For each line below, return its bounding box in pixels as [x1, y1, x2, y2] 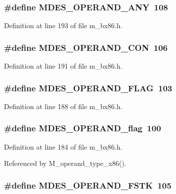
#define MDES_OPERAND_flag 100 [4, 122, 161, 134]
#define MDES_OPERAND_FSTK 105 [4, 179, 172, 191]
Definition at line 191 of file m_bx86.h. [4, 61, 123, 71]
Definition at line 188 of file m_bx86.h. [4, 101, 123, 111]
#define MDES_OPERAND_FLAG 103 [4, 81, 173, 94]
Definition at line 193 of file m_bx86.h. [4, 20, 123, 31]
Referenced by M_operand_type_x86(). [4, 158, 127, 168]
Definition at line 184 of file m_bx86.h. [4, 141, 123, 152]
